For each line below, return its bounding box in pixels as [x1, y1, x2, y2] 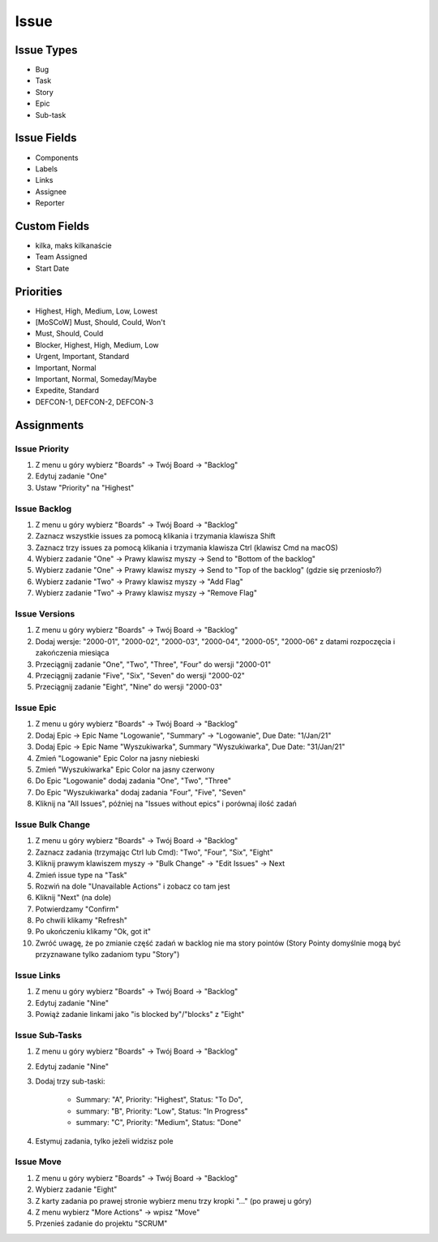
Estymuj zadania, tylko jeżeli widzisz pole [35, 1136, 174, 1145]
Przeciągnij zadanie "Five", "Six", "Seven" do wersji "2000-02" [35, 670, 245, 680]
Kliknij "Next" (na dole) [35, 893, 112, 902]
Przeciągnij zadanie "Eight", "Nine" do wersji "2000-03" [35, 682, 223, 692]
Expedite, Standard [35, 386, 100, 396]
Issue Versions [15, 608, 75, 619]
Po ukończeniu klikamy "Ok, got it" [35, 927, 152, 937]
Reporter [35, 198, 65, 208]
